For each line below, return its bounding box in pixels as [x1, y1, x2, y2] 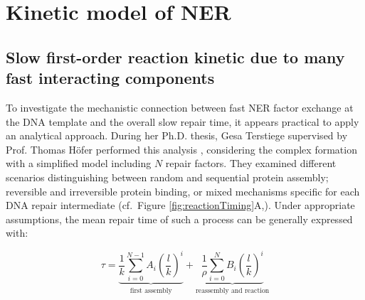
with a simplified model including [6, 156, 152, 171]
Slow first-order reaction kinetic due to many [6, 45, 345, 68]
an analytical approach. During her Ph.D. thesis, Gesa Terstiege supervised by [6, 128, 348, 143]
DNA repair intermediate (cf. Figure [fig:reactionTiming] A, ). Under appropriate [6, 198, 355, 213]
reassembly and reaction [196, 286, 270, 294]
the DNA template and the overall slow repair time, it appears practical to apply [6, 114, 359, 129]
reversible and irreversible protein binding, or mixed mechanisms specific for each [6, 183, 360, 198]
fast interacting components [6, 67, 215, 89]
